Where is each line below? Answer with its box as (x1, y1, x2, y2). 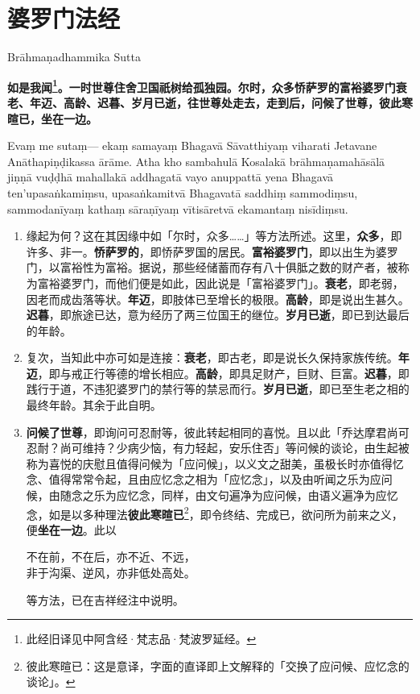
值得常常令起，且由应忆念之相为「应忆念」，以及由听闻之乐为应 (48, 471, 381, 488)
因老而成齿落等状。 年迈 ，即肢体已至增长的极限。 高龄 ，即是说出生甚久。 (26, 290, 410, 307)
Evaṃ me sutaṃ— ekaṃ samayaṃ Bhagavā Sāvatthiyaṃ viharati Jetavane (7, 137, 377, 154)
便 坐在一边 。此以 (26, 521, 117, 538)
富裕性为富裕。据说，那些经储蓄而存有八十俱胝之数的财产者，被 (60, 259, 398, 276)
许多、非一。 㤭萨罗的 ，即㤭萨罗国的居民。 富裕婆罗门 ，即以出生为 (26, 243, 376, 260)
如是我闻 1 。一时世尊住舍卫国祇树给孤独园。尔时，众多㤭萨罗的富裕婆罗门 (7, 76, 396, 95)
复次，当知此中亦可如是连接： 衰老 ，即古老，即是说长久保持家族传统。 (26, 349, 398, 366)
